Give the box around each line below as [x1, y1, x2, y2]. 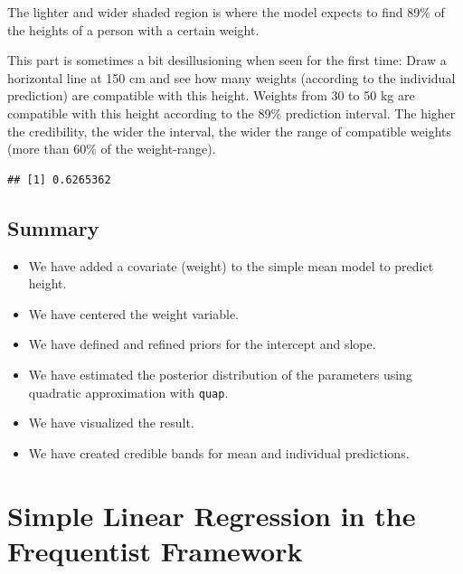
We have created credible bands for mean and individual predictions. [28, 443, 410, 462]
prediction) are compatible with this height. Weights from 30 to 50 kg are [7, 86, 415, 105]
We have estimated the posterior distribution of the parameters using [28, 364, 412, 383]
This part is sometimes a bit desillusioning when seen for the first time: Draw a [7, 51, 447, 70]
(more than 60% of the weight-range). [7, 139, 216, 158]
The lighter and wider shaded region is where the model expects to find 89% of [7, 3, 445, 21]
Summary [7, 213, 99, 241]
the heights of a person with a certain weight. [7, 20, 260, 39]
